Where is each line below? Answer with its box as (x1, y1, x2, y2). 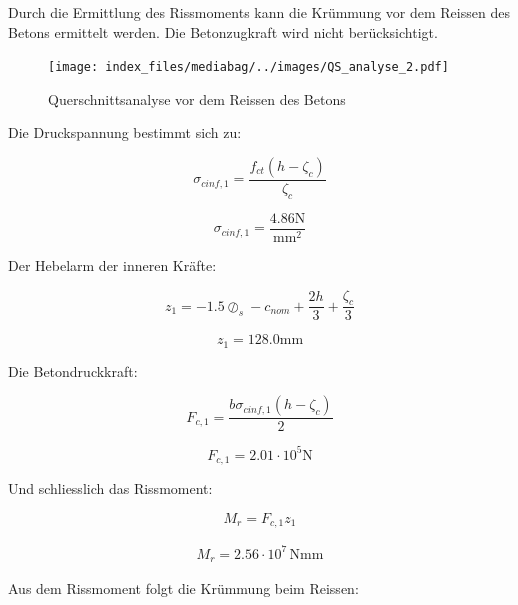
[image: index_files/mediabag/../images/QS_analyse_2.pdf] (48, 60, 449, 75)
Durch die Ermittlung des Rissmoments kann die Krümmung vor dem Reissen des (8, 2, 510, 22)
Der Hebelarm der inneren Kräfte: (8, 254, 217, 275)
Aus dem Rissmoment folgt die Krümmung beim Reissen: (8, 578, 359, 599)
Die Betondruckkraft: (8, 360, 138, 381)
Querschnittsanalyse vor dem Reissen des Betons (48, 88, 346, 109)
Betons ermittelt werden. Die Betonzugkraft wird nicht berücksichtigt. (8, 21, 438, 42)
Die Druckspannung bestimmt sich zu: (8, 122, 242, 143)
